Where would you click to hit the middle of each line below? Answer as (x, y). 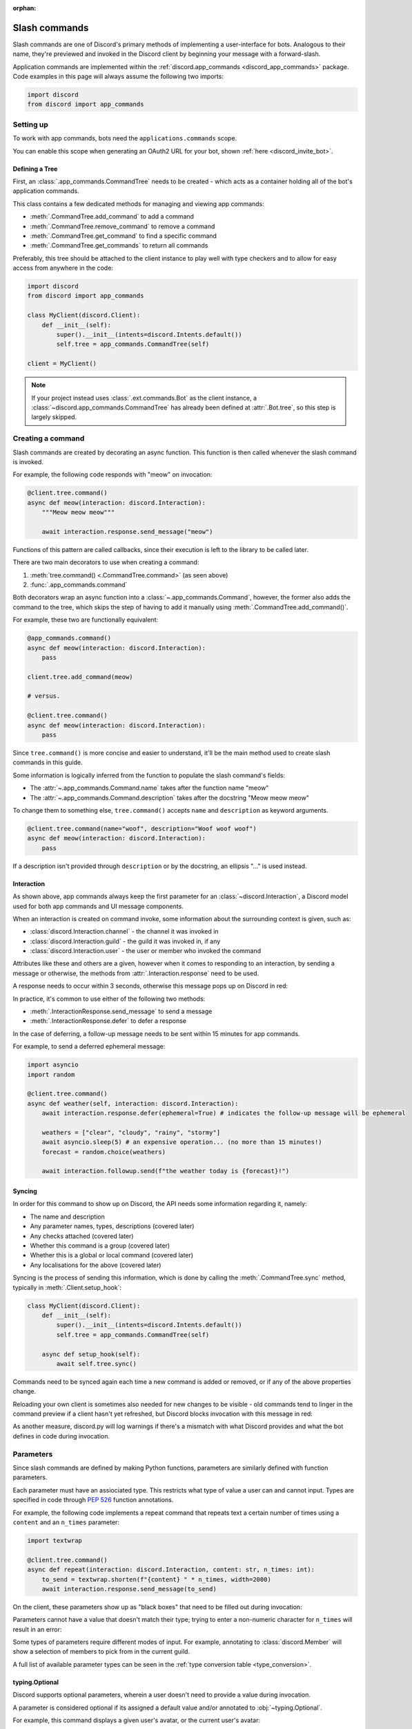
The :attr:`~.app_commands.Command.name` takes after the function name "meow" (149, 788)
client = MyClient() (62, 364)
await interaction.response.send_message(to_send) (129, 1589)
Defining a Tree (35, 169)
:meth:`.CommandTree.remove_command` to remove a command (122, 226)
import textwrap (55, 1540)
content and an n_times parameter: (66, 1522)
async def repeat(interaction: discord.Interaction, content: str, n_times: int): (171, 1570)
